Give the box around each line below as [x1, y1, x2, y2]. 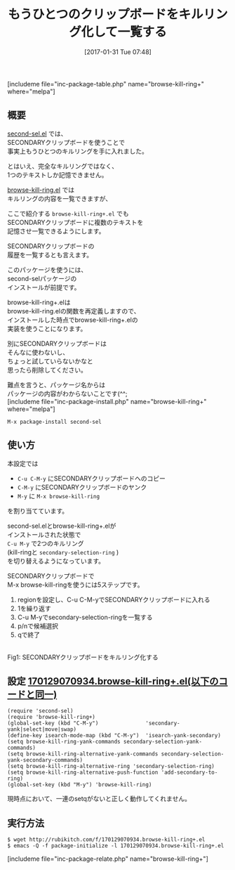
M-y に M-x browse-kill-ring [17, 491, 100, 500]
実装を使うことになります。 [7, 324, 87, 332]
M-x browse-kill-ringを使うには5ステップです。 [7, 580, 144, 589]
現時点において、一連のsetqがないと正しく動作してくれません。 [7, 795, 192, 803]
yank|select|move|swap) [7, 726, 77, 733]
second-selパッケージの [7, 274, 77, 283]
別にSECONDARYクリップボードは [7, 339, 107, 348]
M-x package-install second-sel [7, 418, 102, 425]
